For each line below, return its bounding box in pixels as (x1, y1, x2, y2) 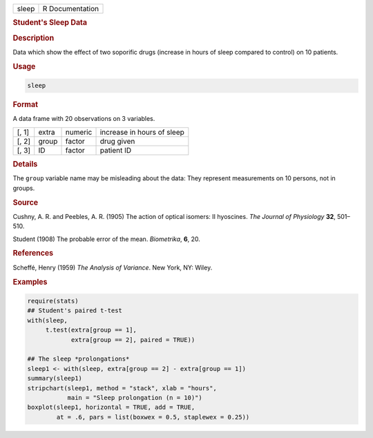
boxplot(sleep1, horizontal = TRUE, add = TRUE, (27, 403, 195, 411)
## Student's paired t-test (27, 307, 122, 314)
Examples (12, 277, 48, 287)
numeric (65, 127, 93, 137)
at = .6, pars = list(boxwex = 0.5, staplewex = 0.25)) (56, 413, 250, 421)
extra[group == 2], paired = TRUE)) (70, 336, 195, 343)
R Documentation (42, 4, 99, 13)
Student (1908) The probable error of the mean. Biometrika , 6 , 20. (12, 235, 200, 243)
